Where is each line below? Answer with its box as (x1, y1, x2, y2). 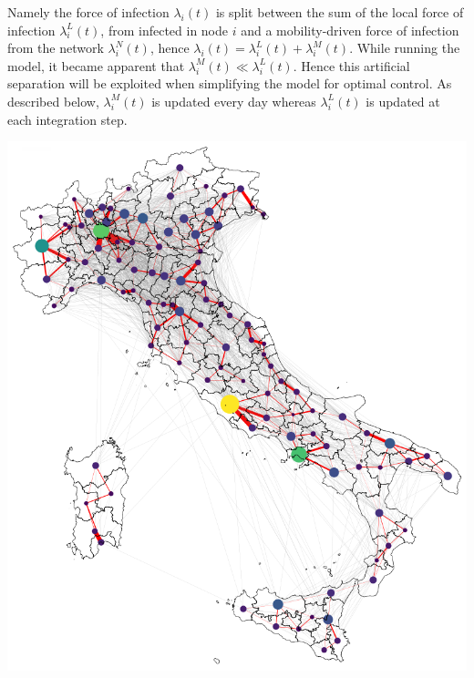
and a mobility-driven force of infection (241, 20, 459, 39)
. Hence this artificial (293, 56, 410, 75)
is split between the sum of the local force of (215, 3, 464, 21)
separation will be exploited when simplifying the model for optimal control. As (7, 74, 452, 93)
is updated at (366, 91, 440, 110)
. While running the (349, 38, 460, 57)
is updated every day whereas (151, 91, 316, 110)
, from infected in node (100, 20, 229, 39)
